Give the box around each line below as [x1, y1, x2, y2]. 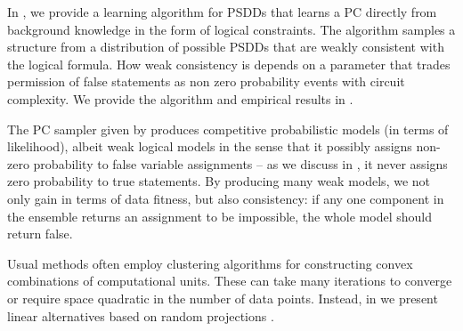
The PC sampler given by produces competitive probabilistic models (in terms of [7, 119, 449, 138]
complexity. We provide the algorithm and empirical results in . [7, 89, 353, 108]
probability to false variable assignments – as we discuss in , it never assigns [33, 154, 448, 173]
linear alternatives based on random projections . [7, 306, 274, 325]
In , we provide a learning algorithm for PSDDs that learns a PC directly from [7, 3, 437, 20]
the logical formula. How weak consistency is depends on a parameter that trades [7, 54, 451, 73]
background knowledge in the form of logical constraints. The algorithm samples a [7, 20, 456, 38]
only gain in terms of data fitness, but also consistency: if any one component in [7, 189, 444, 207]
